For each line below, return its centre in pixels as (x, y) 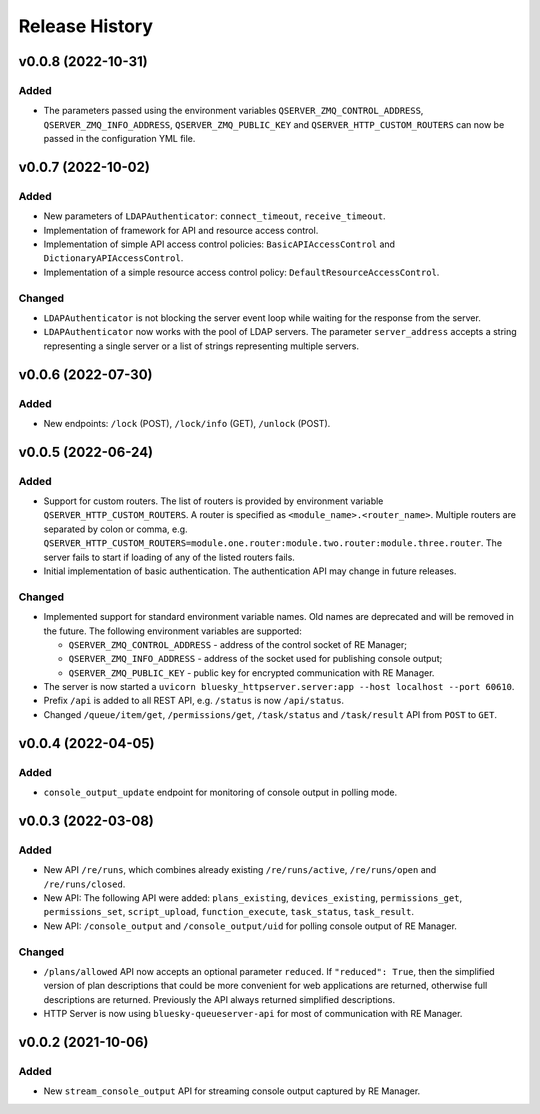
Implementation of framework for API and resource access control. (181, 230)
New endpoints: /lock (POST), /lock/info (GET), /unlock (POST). (187, 423)
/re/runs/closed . (84, 884)
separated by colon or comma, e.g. (116, 529)
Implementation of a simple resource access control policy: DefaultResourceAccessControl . (241, 272)
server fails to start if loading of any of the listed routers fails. (169, 557)
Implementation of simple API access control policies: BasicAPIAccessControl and (219, 244)
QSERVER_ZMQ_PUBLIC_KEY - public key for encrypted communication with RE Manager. (251, 672)
